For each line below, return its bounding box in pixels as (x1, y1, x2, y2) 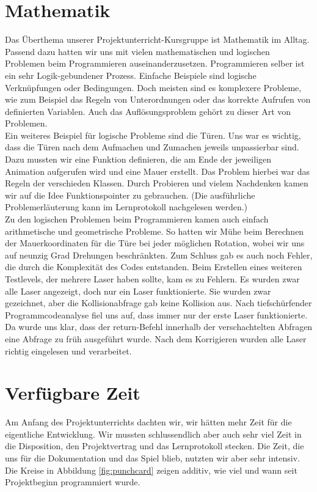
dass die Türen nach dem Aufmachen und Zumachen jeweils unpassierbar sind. (5, 141, 299, 153)
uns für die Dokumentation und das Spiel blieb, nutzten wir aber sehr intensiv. (5, 452, 300, 464)
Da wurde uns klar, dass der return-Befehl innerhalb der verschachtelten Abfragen (5, 320, 313, 333)
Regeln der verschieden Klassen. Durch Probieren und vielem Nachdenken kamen (5, 177, 308, 189)
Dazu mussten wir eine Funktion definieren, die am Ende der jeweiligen (5, 153, 272, 166)
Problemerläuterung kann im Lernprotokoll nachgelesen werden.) (5, 200, 248, 213)
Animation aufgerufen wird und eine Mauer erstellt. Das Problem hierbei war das (5, 164, 310, 177)
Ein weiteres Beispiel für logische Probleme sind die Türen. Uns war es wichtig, (5, 128, 301, 141)
